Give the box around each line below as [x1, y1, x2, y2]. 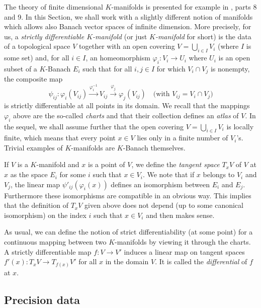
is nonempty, [210, 63, 250, 73]
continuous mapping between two [4, 237, 107, 247]
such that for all [82, 63, 132, 73]
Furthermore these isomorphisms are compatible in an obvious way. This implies [4, 190, 251, 200]
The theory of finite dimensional [4, 2, 103, 12]
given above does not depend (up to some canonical [84, 200, 243, 210]
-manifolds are [71, 142, 115, 152]
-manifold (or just [93, 31, 147, 41]
